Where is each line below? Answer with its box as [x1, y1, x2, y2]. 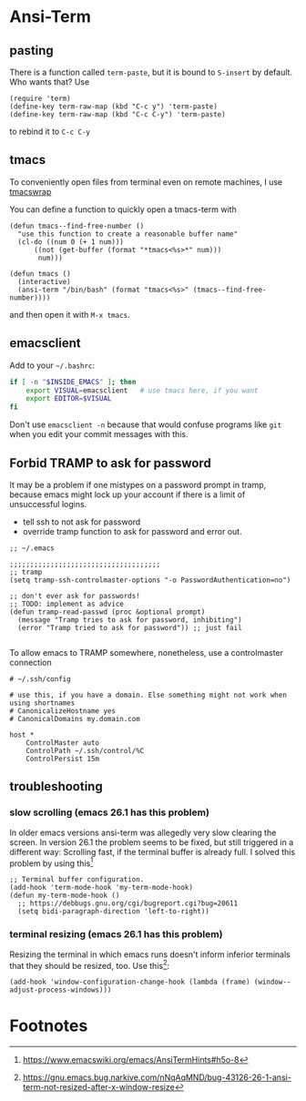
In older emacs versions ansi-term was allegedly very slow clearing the [9, 827, 277, 838]
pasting [9, 43, 55, 58]
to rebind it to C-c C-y [9, 126, 91, 137]
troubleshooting [9, 779, 103, 794]
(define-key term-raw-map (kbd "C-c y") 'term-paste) [9, 102, 219, 111]
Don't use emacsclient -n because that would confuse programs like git [9, 419, 282, 430]
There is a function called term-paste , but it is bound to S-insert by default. [9, 66, 293, 77]
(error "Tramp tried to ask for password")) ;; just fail [17, 623, 243, 632]
